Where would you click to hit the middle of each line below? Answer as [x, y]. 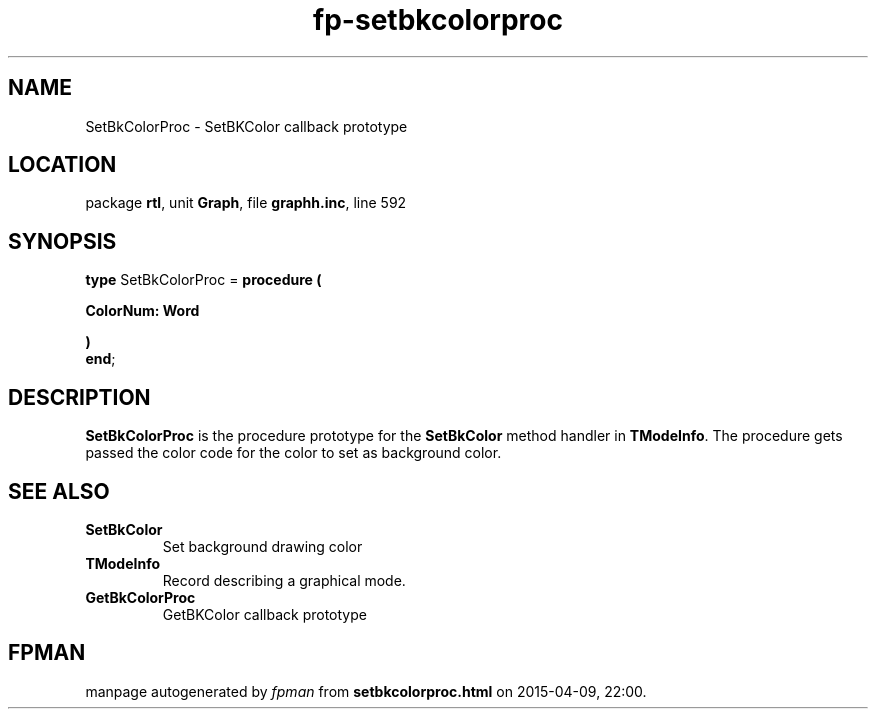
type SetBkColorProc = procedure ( [203, 280]
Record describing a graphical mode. [284, 580]
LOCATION [62, 165]
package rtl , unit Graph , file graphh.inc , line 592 [246, 203]
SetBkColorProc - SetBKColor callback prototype [246, 126]
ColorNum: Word [142, 311]
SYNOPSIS [62, 241]
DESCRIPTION [79, 397]
